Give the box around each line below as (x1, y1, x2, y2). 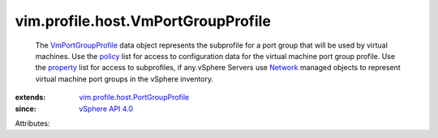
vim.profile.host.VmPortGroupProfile (15, 12, 272, 30)
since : (15, 103, 36, 113)
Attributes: (15, 118, 50, 128)
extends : (15, 93, 46, 102)
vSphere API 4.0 (79, 103, 134, 113)
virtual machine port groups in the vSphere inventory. (35, 73, 214, 84)
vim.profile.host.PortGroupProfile (79, 93, 190, 102)
